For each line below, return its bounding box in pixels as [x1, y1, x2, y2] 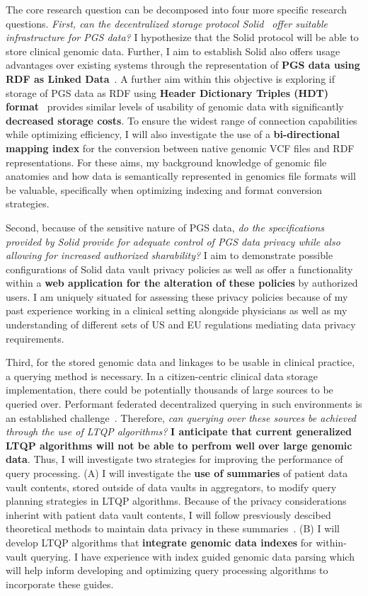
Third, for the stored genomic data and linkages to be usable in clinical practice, [6, 355, 355, 369]
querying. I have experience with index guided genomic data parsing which [30, 549, 355, 563]
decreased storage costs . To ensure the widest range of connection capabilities [6, 113, 357, 127]
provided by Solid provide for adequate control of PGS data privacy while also [6, 234, 340, 248]
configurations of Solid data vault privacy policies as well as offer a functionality [6, 261, 353, 276]
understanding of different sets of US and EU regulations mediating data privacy [6, 317, 356, 332]
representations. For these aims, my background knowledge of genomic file [6, 154, 327, 169]
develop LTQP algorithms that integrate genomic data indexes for [6, 534, 313, 549]
